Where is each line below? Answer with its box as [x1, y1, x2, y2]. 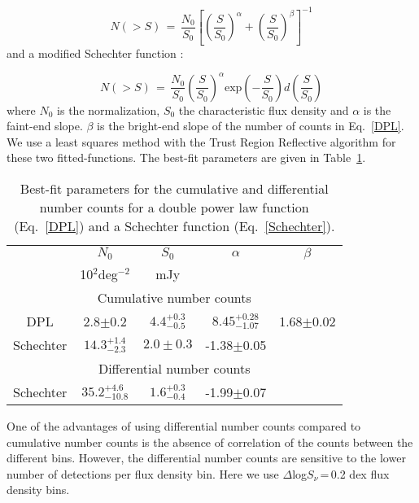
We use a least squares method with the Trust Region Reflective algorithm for [7, 133, 396, 150]
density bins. [7, 481, 70, 498]
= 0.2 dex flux [320, 465, 390, 482]
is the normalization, [57, 101, 160, 118]
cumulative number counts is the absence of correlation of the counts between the [7, 433, 413, 450]
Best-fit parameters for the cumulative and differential [20, 178, 329, 198]
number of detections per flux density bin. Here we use [7, 465, 279, 482]
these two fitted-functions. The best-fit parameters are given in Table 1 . [7, 149, 366, 166]
